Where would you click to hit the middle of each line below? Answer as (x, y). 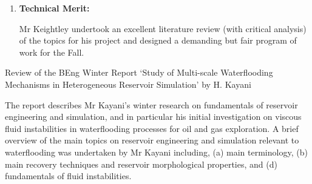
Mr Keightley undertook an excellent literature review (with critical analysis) (163, 28)
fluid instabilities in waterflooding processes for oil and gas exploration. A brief (152, 128)
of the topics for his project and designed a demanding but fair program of (158, 40)
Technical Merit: (54, 8)
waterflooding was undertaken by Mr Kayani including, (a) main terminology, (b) (156, 152)
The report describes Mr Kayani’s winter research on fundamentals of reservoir (151, 104)
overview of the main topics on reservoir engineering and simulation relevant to (152, 140)
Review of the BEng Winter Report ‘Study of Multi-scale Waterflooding (139, 72)
